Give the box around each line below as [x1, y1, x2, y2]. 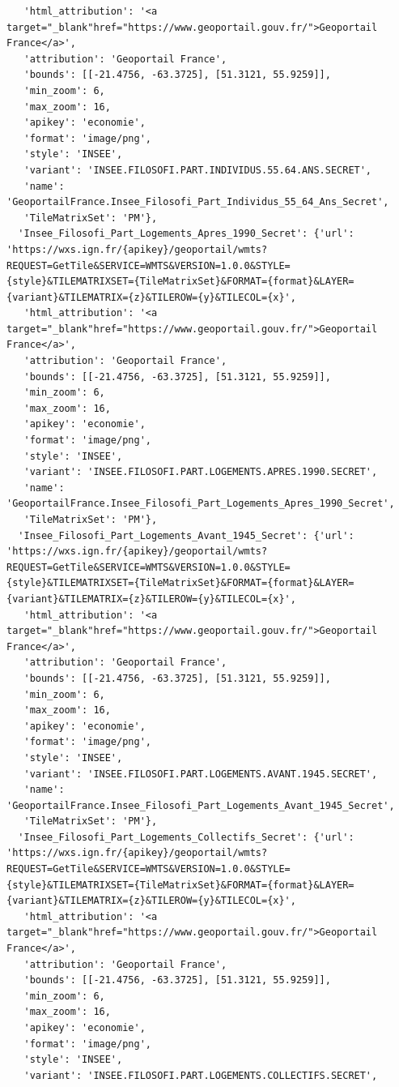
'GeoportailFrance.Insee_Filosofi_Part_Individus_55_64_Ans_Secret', [6, 196, 389, 208]
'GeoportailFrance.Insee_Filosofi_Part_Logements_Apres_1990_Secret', [6, 498, 395, 510]
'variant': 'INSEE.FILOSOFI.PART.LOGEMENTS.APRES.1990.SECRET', [23, 466, 378, 478]
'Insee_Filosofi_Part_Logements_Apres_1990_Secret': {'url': [18, 228, 354, 240]
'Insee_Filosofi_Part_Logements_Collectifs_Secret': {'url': [18, 831, 354, 843]
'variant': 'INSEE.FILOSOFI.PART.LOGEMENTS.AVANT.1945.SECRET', [23, 768, 378, 780]
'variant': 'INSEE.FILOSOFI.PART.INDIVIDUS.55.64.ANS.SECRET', [23, 164, 372, 176]
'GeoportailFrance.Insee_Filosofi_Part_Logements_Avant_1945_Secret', [6, 799, 395, 811]
